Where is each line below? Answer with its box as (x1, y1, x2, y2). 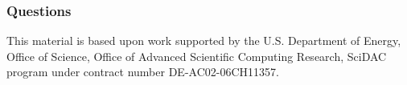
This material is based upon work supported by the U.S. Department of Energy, (6, 32, 401, 49)
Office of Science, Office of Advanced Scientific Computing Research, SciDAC (6, 47, 387, 64)
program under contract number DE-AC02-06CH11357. (6, 63, 279, 80)
